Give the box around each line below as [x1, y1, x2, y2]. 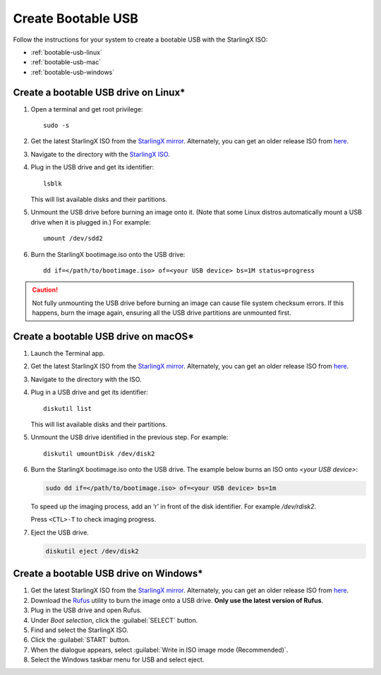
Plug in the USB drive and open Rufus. [30, 606, 143, 614]
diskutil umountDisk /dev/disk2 [43, 449, 155, 458]
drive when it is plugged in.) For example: [30, 217, 151, 226]
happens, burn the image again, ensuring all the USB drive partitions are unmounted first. [32, 309, 292, 317]
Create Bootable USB [13, 11, 139, 26]
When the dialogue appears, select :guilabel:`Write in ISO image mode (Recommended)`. [30, 645, 289, 654]
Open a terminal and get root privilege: [30, 104, 143, 113]
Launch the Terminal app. [30, 350, 105, 357]
